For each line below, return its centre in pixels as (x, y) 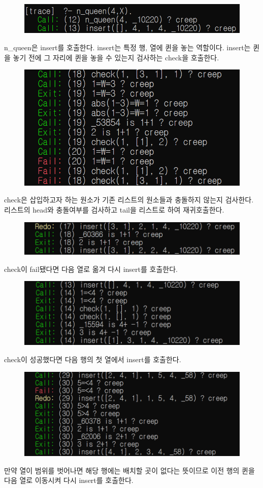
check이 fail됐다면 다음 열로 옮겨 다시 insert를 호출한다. (91, 269)
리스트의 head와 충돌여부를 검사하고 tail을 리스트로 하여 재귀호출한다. (114, 210)
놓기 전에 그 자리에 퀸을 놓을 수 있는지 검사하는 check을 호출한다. (116, 57)
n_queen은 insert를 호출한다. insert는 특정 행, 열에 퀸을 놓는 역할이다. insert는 (127, 47)
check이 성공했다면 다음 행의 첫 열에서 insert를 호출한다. (93, 359)
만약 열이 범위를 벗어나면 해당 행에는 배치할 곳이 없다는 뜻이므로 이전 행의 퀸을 (129, 470)
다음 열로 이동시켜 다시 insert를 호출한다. (69, 480)
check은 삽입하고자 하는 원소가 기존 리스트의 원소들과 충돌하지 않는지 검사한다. (129, 200)
